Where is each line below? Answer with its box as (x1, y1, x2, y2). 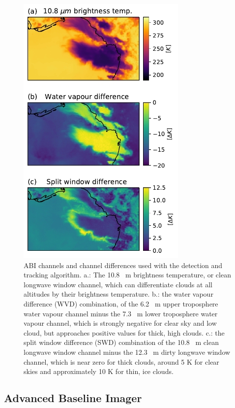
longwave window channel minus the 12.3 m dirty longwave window (24, 347, 231, 357)
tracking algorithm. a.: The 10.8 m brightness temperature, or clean (24, 270, 231, 280)
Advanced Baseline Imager (4, 390, 142, 406)
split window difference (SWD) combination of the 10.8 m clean (24, 337, 219, 347)
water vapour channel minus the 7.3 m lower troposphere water (24, 308, 218, 318)
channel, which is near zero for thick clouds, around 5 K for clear (24, 356, 219, 367)
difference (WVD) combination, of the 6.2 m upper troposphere (24, 299, 218, 309)
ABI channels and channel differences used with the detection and (24, 260, 223, 270)
